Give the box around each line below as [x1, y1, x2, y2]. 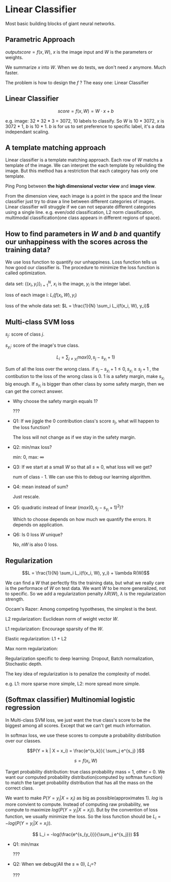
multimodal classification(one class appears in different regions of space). [5, 214, 161, 221]
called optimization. [5, 270, 47, 276]
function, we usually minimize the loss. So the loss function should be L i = [5, 814, 161, 821]
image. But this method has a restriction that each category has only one [5, 168, 158, 174]
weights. [5, 54, 23, 60]
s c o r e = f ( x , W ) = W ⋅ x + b [58, 108, 114, 114]
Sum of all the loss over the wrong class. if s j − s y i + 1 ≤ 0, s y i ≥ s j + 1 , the [5, 366, 159, 374]
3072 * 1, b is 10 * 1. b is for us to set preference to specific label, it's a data [5, 123, 165, 129]
